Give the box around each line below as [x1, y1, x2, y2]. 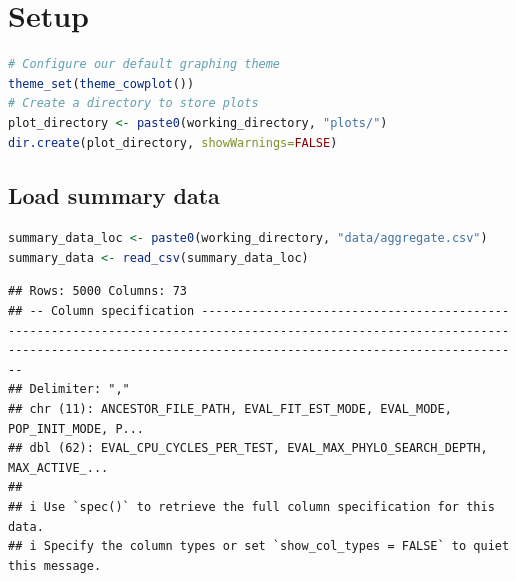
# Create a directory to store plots [8, 96, 259, 111]
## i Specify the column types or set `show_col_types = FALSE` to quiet [8, 539, 510, 554]
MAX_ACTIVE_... [8, 460, 109, 475]
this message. [8, 558, 102, 573]
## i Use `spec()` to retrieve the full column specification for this [8, 500, 495, 515]
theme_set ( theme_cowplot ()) [8, 76, 195, 91]
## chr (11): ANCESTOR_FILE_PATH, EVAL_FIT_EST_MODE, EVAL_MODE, [8, 402, 452, 417]
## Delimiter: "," [8, 382, 130, 397]
